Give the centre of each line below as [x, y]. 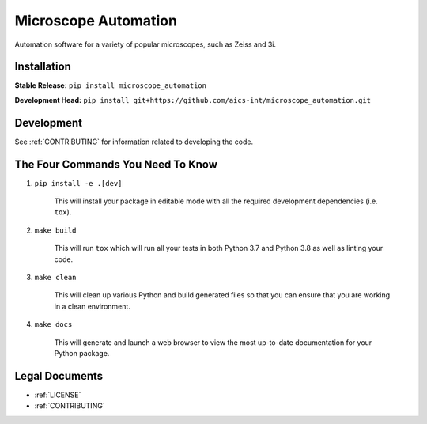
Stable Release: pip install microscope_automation [111, 85]
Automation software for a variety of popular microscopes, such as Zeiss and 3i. [145, 44]
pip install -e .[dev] [78, 183]
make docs [53, 325]
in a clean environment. [92, 306]
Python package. [82, 353]
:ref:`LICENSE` [58, 395]
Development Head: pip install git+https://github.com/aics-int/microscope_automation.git [193, 100]
